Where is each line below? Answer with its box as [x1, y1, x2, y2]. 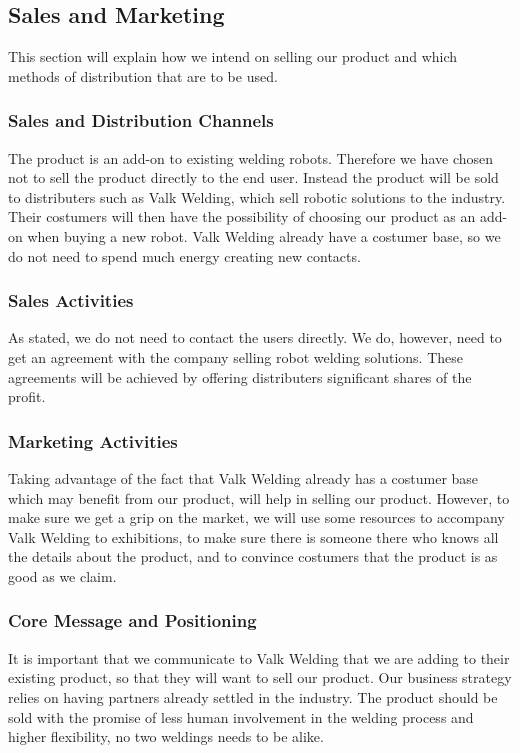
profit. [8, 386, 46, 407]
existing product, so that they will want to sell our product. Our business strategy [8, 667, 512, 688]
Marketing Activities [8, 428, 178, 453]
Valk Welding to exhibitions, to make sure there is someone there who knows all [8, 526, 499, 547]
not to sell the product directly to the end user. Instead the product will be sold [8, 167, 499, 188]
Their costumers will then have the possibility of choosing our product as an [8, 206, 476, 227]
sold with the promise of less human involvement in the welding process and [8, 706, 474, 727]
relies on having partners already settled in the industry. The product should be [8, 686, 498, 707]
